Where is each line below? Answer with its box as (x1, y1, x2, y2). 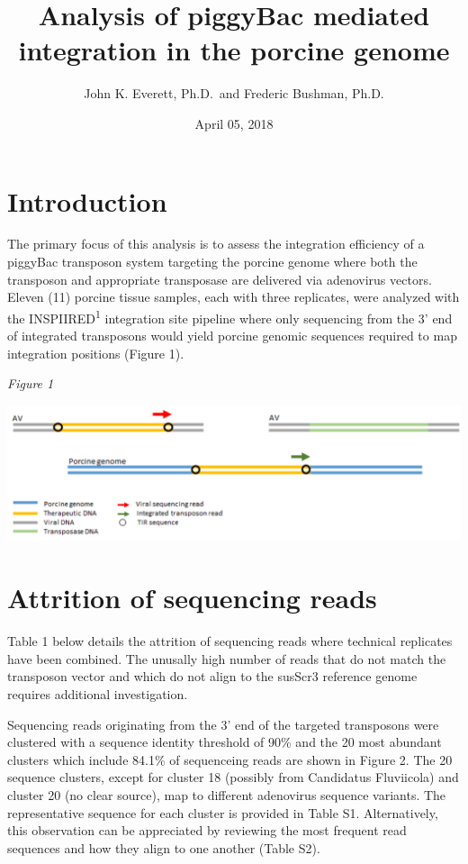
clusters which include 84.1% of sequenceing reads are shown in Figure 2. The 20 (7, 750, 453, 769)
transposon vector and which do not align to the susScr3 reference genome (7, 667, 418, 686)
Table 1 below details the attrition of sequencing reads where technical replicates (7, 632, 453, 650)
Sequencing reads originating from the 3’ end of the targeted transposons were (7, 714, 439, 733)
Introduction (7, 182, 167, 219)
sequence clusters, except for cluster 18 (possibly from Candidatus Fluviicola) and (7, 768, 459, 787)
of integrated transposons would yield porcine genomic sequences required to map (7, 326, 457, 345)
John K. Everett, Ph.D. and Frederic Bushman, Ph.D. (84, 84, 384, 103)
